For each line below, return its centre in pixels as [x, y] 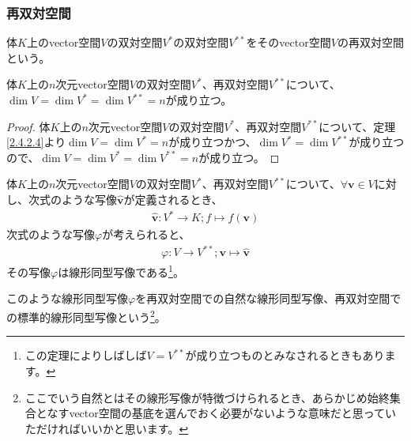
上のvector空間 [64, 42]
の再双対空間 [370, 42]
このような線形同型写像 [67, 298]
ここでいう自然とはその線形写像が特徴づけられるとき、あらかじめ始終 [207, 397]
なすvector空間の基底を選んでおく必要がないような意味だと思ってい [222, 413]
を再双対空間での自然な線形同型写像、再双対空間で [268, 298]
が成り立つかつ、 [213, 142]
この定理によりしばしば [86, 355]
